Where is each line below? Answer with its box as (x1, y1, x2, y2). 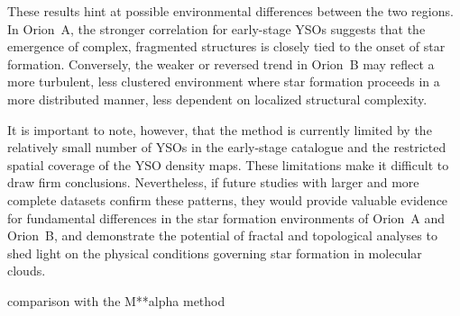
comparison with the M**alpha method (7, 291, 225, 310)
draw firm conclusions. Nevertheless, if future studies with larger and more (7, 173, 419, 192)
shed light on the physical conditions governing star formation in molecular (7, 243, 422, 262)
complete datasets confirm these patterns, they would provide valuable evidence (7, 190, 448, 209)
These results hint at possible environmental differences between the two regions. (7, 2, 454, 20)
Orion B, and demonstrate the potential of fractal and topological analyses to (7, 226, 437, 245)
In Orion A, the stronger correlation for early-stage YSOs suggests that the (7, 19, 426, 38)
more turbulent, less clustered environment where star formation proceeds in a (7, 72, 440, 91)
